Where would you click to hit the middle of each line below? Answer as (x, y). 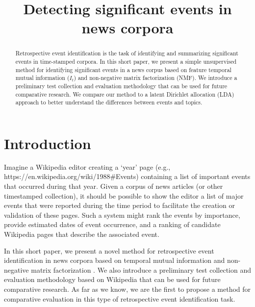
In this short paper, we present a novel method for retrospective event (109, 250)
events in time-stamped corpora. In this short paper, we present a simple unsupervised (126, 62)
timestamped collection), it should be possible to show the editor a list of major (124, 195)
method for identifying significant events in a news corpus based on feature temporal (123, 69)
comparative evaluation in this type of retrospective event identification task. (120, 298)
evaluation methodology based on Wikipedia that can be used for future (112, 279)
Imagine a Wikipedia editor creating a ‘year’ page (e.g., (87, 166)
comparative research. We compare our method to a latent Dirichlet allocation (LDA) (125, 94)
